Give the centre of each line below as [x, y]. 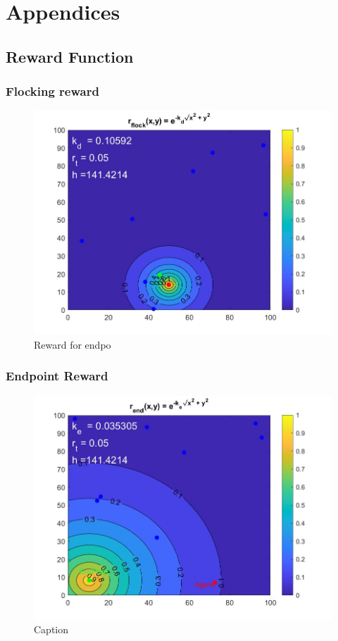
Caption [51, 629]
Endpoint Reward [57, 376]
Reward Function [70, 56]
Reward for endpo [73, 344]
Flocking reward [52, 91]
